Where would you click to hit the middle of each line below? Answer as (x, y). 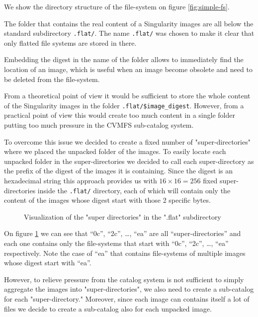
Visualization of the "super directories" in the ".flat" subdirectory (123, 216)
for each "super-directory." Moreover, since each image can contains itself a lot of (127, 299)
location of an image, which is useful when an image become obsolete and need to (128, 69)
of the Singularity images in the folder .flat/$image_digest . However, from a (124, 105)
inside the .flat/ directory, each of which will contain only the (134, 190)
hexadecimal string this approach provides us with (81, 181)
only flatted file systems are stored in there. (70, 42)
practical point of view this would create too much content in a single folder (120, 115)
